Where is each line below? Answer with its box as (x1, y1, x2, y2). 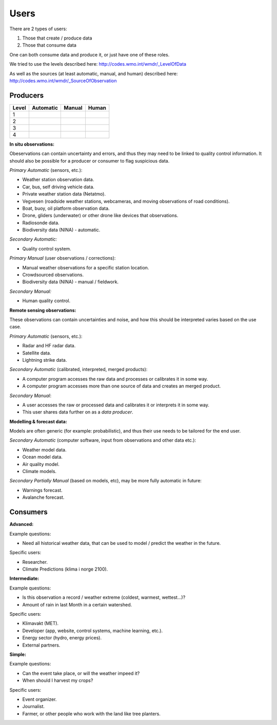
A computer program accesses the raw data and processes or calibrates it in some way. (22, 376, 208, 382)
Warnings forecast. (22, 487, 63, 493)
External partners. (22, 642, 61, 648)
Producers (9, 91, 44, 100)
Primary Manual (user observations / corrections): (9, 255, 116, 261)
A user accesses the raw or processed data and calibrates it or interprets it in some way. (22, 402, 210, 408)
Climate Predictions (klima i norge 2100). (22, 566, 108, 572)
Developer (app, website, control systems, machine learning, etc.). (22, 628, 163, 634)
